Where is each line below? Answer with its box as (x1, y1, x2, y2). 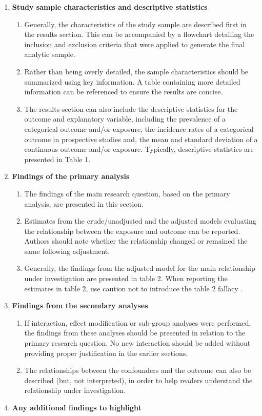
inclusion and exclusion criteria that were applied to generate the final (24, 38, 245, 49)
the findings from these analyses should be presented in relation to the (24, 327, 246, 338)
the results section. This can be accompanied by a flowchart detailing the (24, 29, 254, 39)
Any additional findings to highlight (12, 402, 142, 412)
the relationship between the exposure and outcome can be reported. (24, 225, 240, 236)
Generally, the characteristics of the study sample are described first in (24, 18, 247, 29)
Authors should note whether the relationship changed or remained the (24, 235, 248, 246)
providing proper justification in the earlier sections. (24, 347, 188, 358)
